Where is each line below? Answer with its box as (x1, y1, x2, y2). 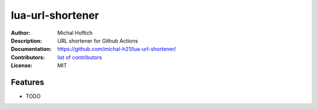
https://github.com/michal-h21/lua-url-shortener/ (57, 46, 177, 53)
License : (11, 62, 32, 69)
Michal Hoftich (57, 29, 93, 36)
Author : (11, 29, 31, 36)
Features (11, 77, 44, 87)
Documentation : (11, 46, 52, 53)
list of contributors (57, 53, 102, 61)
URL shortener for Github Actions (57, 37, 138, 44)
